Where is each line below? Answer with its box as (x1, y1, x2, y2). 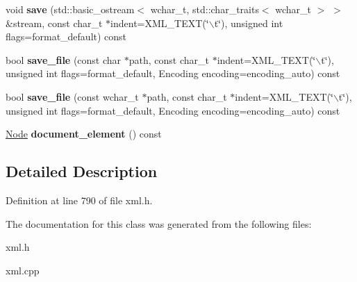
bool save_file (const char (6, 52, 122, 67)
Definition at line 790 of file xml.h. (6, 192, 153, 207)
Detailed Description (6, 160, 158, 182)
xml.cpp (6, 263, 40, 277)
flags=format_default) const (6, 29, 127, 44)
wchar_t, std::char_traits (150, 2, 259, 16)
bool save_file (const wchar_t (6, 89, 139, 103)
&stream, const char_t (6, 15, 103, 30)
